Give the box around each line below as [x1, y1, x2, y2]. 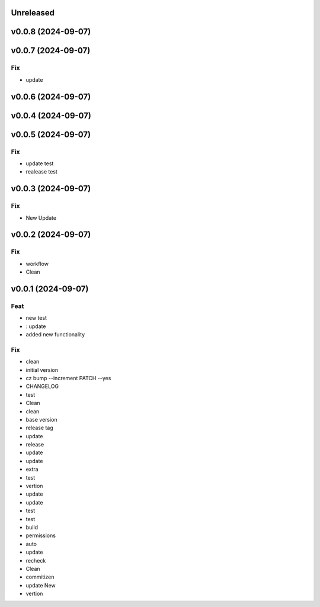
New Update [25, 214, 56, 221]
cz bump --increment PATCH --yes [25, 374, 111, 381]
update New [25, 582, 56, 589]
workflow [25, 260, 49, 267]
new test [25, 314, 47, 322]
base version [25, 416, 57, 423]
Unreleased [11, 8, 55, 18]
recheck [25, 557, 46, 564]
